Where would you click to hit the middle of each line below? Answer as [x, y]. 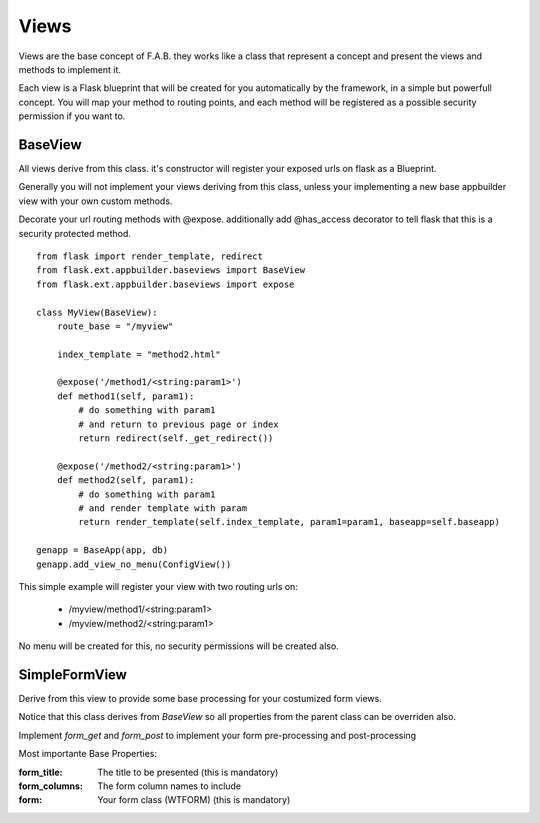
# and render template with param [163, 508]
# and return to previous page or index [178, 424]
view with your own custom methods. [95, 201]
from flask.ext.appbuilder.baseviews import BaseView [170, 270]
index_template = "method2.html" [139, 354]
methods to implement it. [70, 69]
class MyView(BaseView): [97, 312]
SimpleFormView [72, 674]
